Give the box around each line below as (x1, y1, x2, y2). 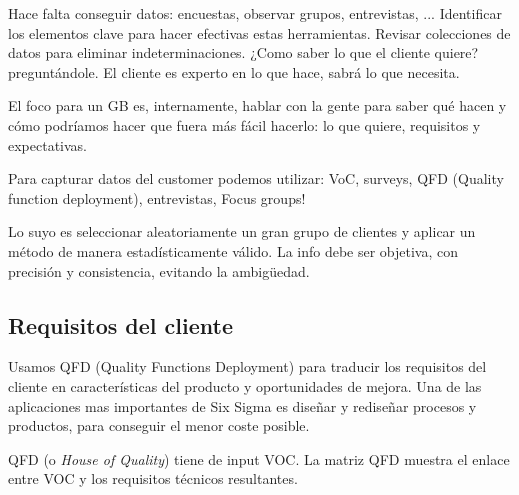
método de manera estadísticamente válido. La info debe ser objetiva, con (8, 240, 459, 261)
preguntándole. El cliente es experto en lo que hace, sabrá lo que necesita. (8, 61, 460, 82)
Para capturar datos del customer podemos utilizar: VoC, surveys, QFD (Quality (8, 168, 504, 189)
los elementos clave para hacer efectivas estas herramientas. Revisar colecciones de (8, 22, 511, 43)
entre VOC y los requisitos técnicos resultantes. (8, 468, 298, 489)
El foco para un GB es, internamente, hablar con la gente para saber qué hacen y (8, 95, 507, 116)
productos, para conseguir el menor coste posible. (8, 415, 310, 436)
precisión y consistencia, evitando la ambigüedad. (8, 260, 310, 281)
